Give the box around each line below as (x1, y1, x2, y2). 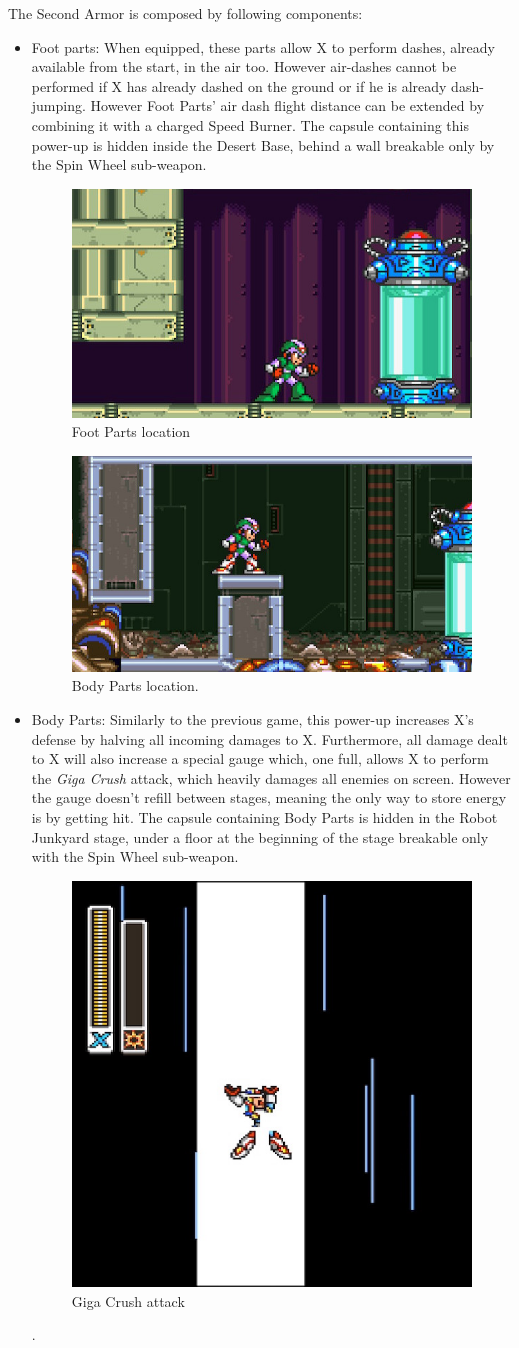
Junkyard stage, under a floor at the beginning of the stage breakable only (31, 826, 489, 847)
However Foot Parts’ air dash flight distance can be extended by (90, 95, 485, 116)
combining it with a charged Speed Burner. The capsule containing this (31, 114, 470, 135)
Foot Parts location (71, 421, 191, 442)
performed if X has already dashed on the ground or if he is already (31, 75, 447, 96)
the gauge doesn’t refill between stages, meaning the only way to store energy (31, 787, 507, 808)
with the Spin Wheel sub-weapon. (31, 846, 239, 867)
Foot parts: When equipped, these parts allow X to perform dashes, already (31, 36, 495, 57)
